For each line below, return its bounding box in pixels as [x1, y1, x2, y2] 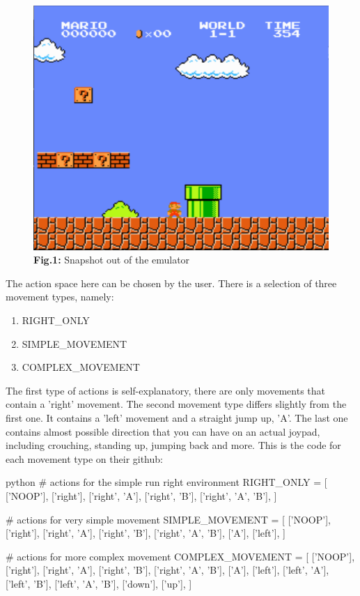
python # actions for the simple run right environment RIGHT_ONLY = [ [6, 475, 327, 489]
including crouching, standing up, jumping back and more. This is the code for [6, 438, 341, 452]
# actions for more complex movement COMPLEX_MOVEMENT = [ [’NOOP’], [6, 549, 355, 563]
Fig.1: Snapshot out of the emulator [33, 252, 190, 267]
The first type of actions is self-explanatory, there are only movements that [6, 383, 326, 397]
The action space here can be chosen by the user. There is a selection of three [6, 275, 337, 290]
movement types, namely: [6, 289, 114, 304]
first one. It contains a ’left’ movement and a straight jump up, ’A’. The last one [6, 411, 348, 425]
